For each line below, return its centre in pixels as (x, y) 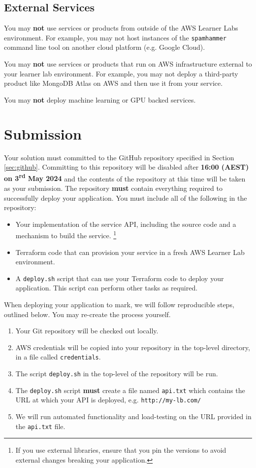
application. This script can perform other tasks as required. (107, 288)
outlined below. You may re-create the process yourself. (87, 314)
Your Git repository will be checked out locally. (87, 331)
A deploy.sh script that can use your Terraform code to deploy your (120, 278)
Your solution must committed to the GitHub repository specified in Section (119, 157)
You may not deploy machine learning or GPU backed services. (100, 99)
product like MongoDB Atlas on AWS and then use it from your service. (113, 83)
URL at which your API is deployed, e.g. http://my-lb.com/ (108, 400)
